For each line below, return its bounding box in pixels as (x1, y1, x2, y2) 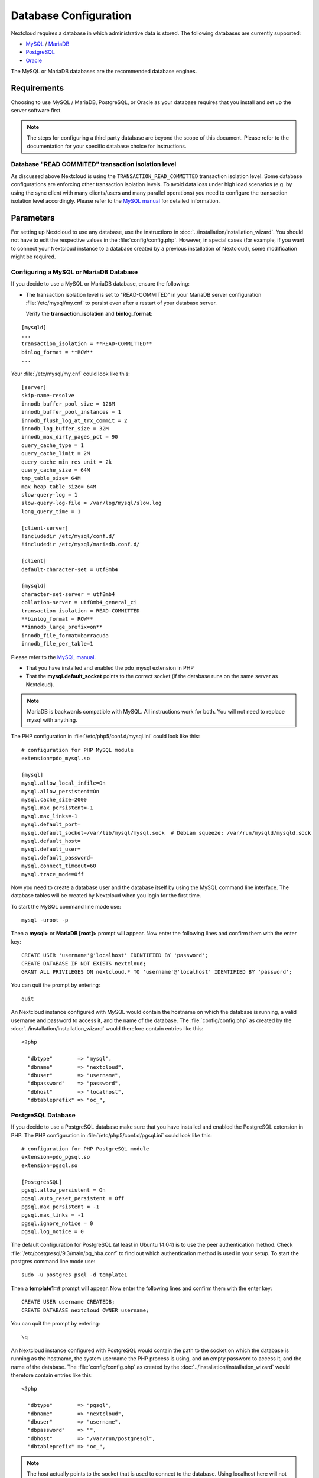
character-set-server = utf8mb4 (21, 591, 115, 597)
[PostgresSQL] (21, 1178, 62, 1185)
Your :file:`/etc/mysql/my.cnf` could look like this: (11, 370, 130, 377)
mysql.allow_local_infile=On (21, 780, 106, 786)
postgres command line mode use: (11, 1258, 96, 1265)
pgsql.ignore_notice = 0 (21, 1220, 93, 1227)
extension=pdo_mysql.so (21, 755, 90, 762)
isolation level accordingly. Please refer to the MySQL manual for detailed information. (11, 197, 220, 204)
